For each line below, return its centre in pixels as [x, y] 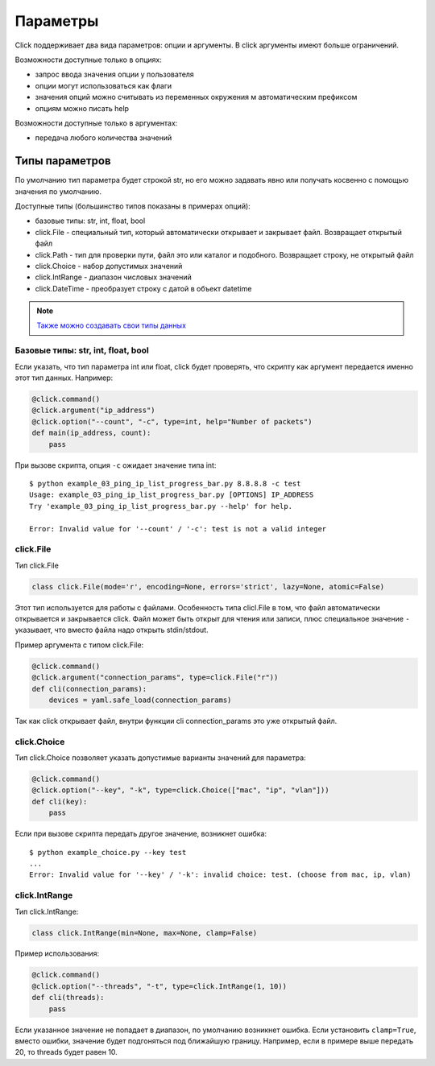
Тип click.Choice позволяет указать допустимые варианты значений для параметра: [160, 758]
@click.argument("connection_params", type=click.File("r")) [155, 678]
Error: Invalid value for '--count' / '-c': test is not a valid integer [178, 529]
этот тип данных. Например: [64, 378]
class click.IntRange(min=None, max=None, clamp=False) [145, 933]
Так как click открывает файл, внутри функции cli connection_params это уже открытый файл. [176, 721]
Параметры [57, 21]
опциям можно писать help [82, 108]
